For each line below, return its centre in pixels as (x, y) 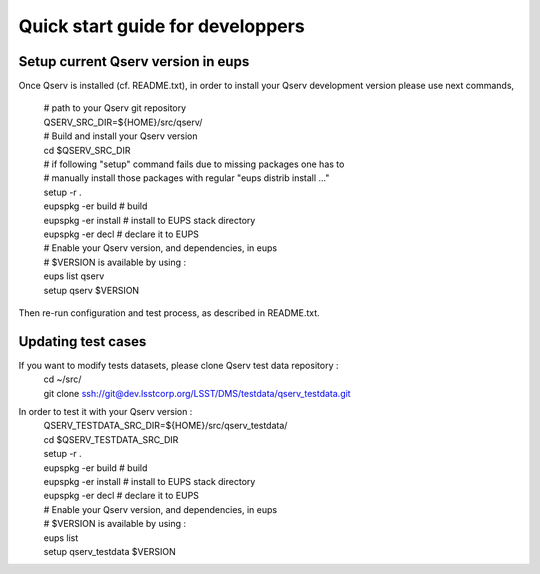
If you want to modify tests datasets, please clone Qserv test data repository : (178, 365)
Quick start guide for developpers (161, 26)
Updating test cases (82, 341)
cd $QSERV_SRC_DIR (87, 150)
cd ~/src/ (62, 379)
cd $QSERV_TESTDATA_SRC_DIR (111, 439)
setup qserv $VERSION (91, 290)
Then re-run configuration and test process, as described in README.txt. (169, 312)
